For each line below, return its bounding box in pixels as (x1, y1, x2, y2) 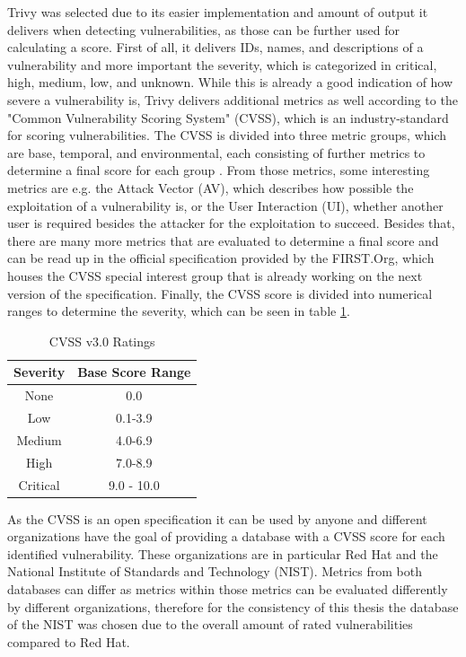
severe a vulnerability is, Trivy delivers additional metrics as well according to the (7, 90, 458, 109)
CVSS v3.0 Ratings (48, 331, 155, 350)
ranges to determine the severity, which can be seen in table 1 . (7, 302, 350, 320)
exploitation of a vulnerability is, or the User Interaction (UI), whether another (7, 196, 444, 215)
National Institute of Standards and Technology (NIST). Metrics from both (7, 562, 423, 581)
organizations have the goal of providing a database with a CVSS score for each (7, 527, 445, 546)
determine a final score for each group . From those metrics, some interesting (7, 161, 430, 180)
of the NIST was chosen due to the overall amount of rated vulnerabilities (7, 615, 413, 634)
